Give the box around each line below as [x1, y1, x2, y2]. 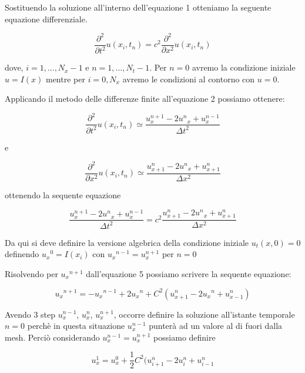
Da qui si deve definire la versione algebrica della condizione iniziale [5, 236, 249, 248]
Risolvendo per [5, 267, 58, 279]
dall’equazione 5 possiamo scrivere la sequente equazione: [86, 267, 291, 279]
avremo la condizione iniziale [192, 61, 296, 74]
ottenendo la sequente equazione [5, 188, 121, 201]
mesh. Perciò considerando [5, 331, 100, 343]
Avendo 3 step [5, 308, 56, 320]
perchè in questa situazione [27, 319, 125, 332]
